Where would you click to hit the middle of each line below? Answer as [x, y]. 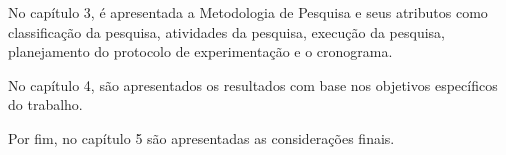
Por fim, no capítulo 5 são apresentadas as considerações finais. [201, 137]
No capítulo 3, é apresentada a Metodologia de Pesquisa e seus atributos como [248, 12]
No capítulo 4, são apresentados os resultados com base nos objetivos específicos [253, 84]
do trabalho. [45, 104]
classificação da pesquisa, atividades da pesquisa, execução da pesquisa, [227, 31]
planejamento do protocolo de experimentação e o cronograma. [200, 51]
